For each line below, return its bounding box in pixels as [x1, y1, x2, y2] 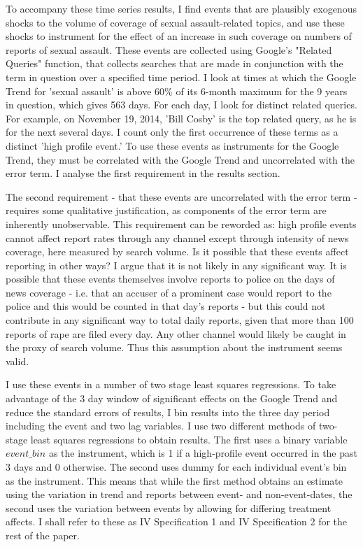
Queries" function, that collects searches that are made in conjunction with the [6, 56, 343, 71]
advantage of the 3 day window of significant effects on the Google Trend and [6, 391, 338, 406]
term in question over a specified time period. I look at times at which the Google [6, 69, 357, 84]
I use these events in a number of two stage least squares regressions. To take [6, 377, 336, 392]
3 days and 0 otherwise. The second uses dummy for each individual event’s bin [6, 460, 347, 474]
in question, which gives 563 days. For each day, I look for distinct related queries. [6, 97, 357, 112]
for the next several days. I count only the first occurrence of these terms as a [6, 125, 339, 139]
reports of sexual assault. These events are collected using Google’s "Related [6, 42, 332, 57]
